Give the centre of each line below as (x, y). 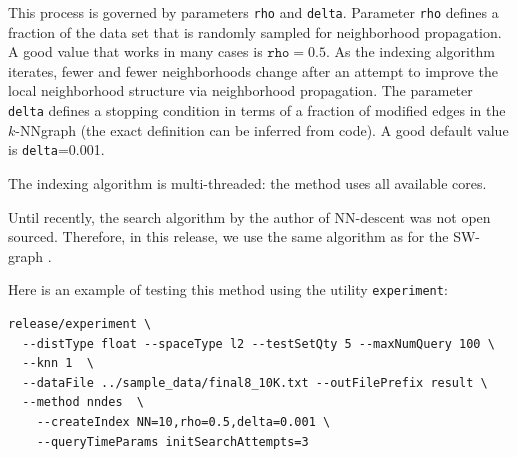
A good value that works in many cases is (135, 51)
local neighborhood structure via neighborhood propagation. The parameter (240, 90)
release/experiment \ (80, 323)
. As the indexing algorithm (410, 51)
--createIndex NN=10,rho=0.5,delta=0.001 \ (183, 421)
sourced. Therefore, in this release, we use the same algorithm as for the (228, 236)
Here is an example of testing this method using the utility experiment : (228, 289)
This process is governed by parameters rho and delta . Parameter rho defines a (253, 12)
